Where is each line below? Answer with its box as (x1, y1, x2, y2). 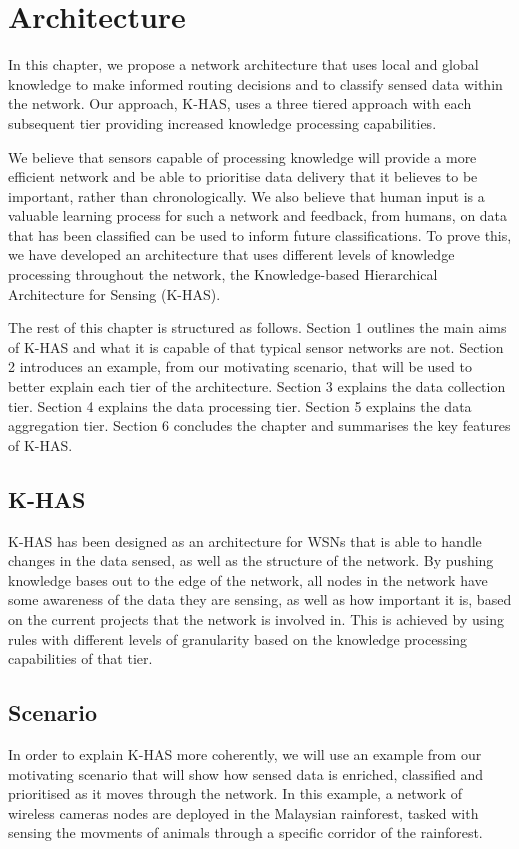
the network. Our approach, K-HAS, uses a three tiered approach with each (8, 93, 472, 114)
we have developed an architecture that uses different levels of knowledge (8, 244, 455, 265)
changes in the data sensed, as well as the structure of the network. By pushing (8, 550, 494, 571)
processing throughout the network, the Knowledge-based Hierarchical (8, 264, 438, 285)
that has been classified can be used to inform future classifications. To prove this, (8, 224, 512, 245)
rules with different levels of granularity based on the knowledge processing (8, 628, 468, 649)
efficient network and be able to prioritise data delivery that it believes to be (8, 166, 478, 187)
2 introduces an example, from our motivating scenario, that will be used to (8, 356, 472, 377)
